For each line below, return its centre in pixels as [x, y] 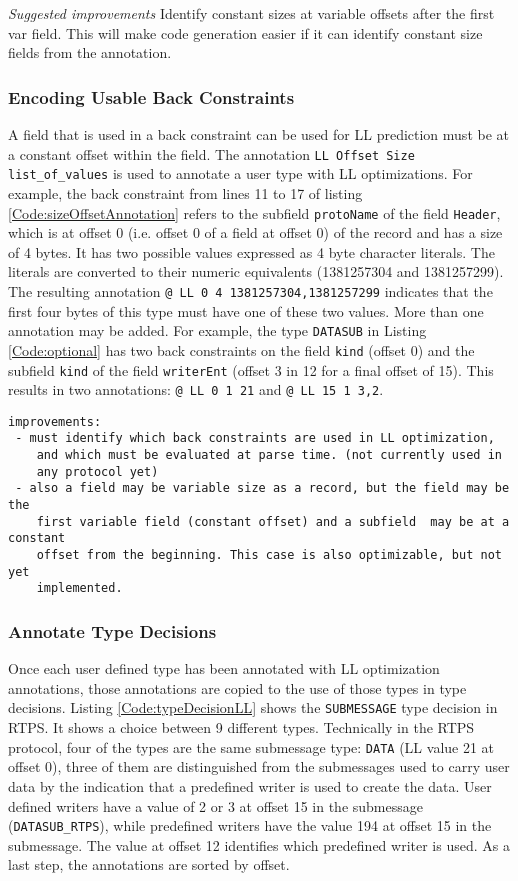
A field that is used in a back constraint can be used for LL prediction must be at [258, 134]
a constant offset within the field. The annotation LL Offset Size [211, 153]
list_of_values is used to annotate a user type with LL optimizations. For [240, 173]
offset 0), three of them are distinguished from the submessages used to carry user [259, 766]
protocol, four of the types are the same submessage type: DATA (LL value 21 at [251, 746]
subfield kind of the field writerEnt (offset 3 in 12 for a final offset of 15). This [251, 369]
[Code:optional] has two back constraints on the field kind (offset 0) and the [241, 349]
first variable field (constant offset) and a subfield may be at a [273, 521]
